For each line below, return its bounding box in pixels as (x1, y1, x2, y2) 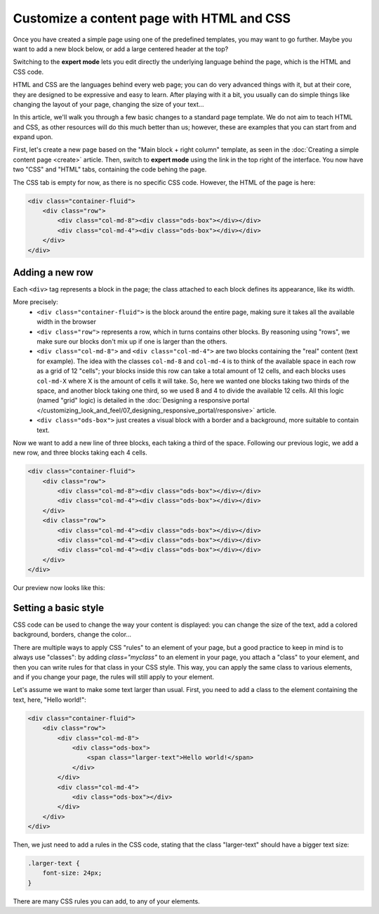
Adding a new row (13, 266, 94, 278)
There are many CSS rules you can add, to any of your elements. (13, 896, 200, 906)
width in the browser (36, 318, 97, 326)
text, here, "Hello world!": (13, 696, 87, 704)
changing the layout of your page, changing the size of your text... (13, 100, 204, 108)
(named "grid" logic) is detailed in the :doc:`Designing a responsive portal (36, 396, 249, 405)
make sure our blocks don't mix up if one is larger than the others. (36, 337, 227, 346)
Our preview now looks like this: (13, 584, 105, 592)
